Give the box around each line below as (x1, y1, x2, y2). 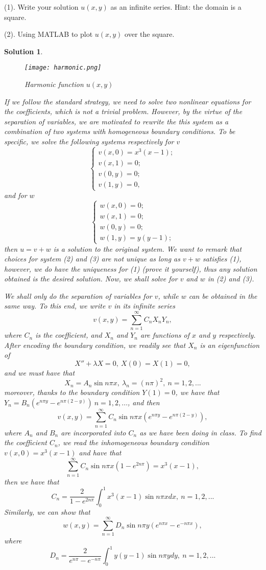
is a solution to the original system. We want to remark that (53, 243, 242, 254)
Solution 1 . (4, 46, 43, 56)
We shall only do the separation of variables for (4, 290, 152, 301)
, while (158, 290, 179, 301)
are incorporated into (61, 427, 126, 437)
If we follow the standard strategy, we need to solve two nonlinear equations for (4, 96, 251, 106)
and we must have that (4, 367, 75, 378)
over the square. (125, 29, 175, 39)
